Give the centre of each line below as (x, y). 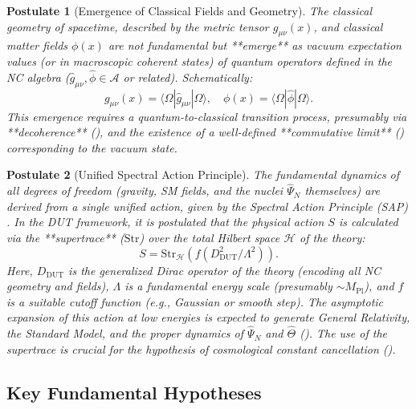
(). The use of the (343, 333)
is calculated (368, 222)
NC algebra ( (38, 77)
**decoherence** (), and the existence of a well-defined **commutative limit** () (206, 132)
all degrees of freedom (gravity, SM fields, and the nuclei (145, 190)
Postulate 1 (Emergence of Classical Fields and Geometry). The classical (190, 10)
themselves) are (342, 190)
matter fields (37, 45)
